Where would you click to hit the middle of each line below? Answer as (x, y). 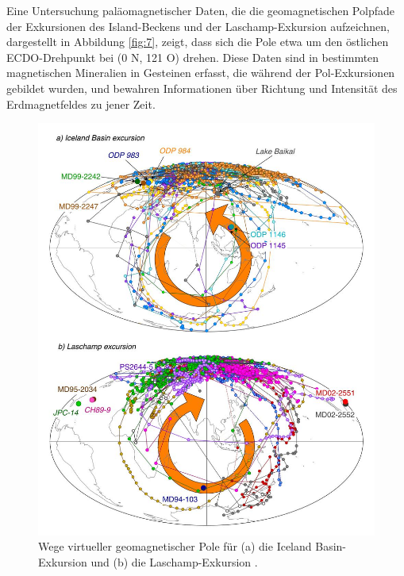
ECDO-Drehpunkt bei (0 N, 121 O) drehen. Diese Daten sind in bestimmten (193, 57)
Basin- (331, 546)
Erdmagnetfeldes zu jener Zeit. (81, 104)
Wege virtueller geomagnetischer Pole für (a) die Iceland (175, 546)
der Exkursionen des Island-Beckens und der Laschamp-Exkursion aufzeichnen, (198, 26)
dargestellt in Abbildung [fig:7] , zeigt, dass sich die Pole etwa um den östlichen (198, 42)
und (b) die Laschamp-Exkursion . (174, 561)
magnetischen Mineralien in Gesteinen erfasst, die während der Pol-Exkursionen (201, 73)
